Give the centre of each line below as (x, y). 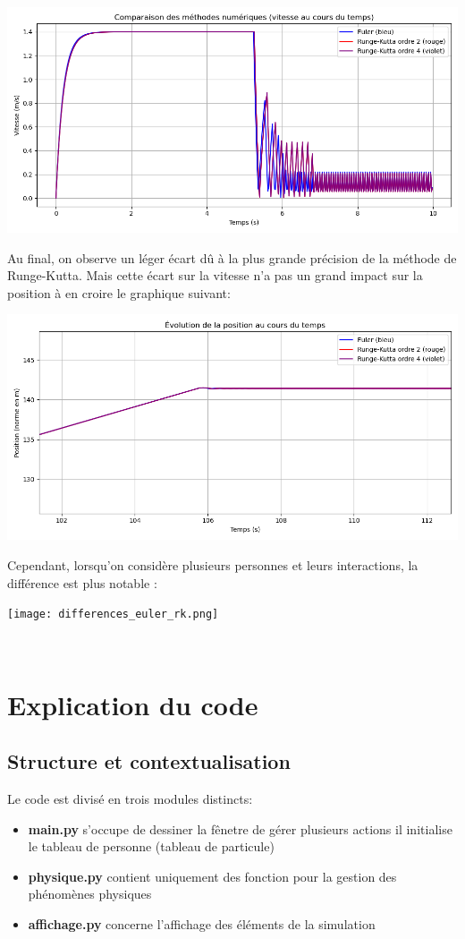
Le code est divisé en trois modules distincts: (130, 798)
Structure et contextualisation (149, 761)
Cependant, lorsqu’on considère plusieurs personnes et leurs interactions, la (213, 564)
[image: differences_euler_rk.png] (113, 615)
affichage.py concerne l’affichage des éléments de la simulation (202, 923)
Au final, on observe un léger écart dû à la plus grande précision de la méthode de (232, 257)
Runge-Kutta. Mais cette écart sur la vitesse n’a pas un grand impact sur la (215, 275)
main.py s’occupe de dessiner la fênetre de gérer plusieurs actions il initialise (240, 828)
